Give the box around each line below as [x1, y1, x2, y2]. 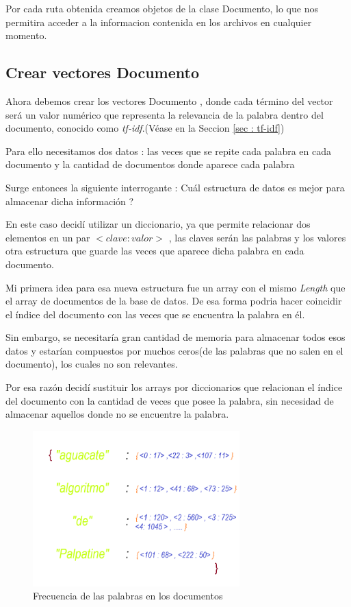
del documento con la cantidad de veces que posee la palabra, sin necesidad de [5, 393, 334, 407]
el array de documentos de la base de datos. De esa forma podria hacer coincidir [5, 294, 342, 308]
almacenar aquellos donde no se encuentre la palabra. [5, 407, 229, 421]
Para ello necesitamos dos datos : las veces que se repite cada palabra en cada [5, 143, 331, 158]
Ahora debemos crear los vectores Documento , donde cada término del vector [5, 93, 333, 108]
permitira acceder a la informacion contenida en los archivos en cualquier [5, 14, 312, 29]
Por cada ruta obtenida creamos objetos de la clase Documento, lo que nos [5, 1, 318, 15]
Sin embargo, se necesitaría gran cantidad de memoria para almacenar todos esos [5, 330, 346, 344]
